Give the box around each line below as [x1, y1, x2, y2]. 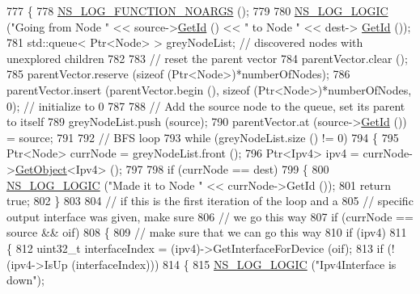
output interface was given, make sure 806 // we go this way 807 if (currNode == [6, 208, 414, 225]
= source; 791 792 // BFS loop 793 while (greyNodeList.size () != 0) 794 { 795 [6, 128, 399, 145]
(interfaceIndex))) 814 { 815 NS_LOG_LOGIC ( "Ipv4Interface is [71, 255, 397, 272]
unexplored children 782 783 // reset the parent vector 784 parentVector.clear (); [6, 49, 408, 66]
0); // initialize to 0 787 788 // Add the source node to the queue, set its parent [6, 97, 405, 114]
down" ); [6, 271, 45, 288]
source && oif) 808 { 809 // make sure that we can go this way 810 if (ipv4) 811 [6, 224, 407, 241]
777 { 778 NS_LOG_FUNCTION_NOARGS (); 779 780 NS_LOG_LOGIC [6, 2, 388, 19]
